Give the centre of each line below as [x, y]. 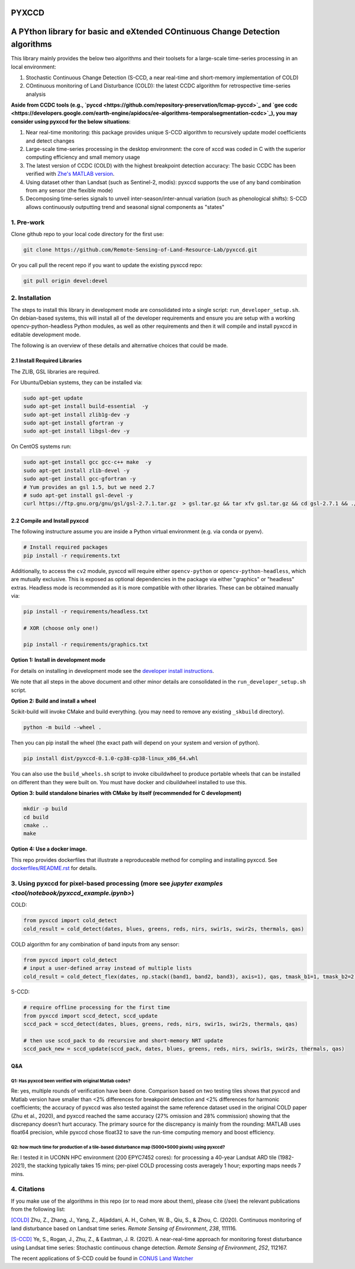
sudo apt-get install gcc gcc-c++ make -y [88, 462]
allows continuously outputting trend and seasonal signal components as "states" [125, 207]
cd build [36, 817]
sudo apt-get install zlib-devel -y [77, 470]
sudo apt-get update [53, 398]
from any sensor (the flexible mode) [70, 190]
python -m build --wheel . [62, 727]
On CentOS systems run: [41, 446]
